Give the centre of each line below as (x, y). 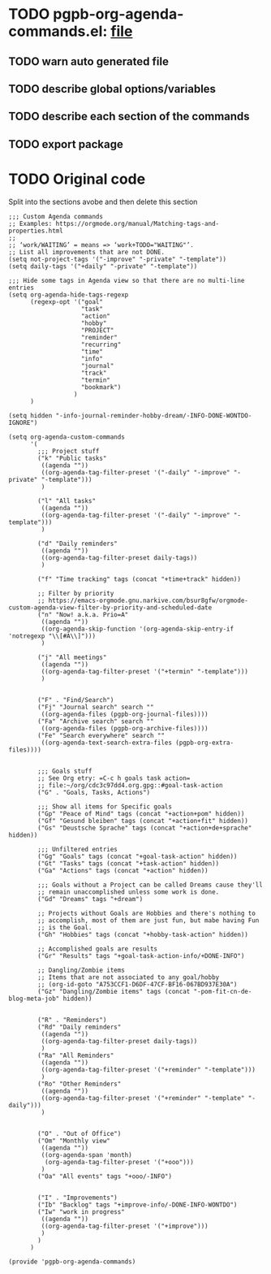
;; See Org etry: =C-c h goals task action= (114, 778)
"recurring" (101, 344)
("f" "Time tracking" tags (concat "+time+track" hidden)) (140, 579)
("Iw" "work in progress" (82, 1211)
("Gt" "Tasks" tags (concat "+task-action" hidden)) (129, 863)
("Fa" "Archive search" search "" (96, 721)
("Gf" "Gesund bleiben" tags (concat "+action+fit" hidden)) (143, 821)
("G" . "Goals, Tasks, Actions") (94, 792)
